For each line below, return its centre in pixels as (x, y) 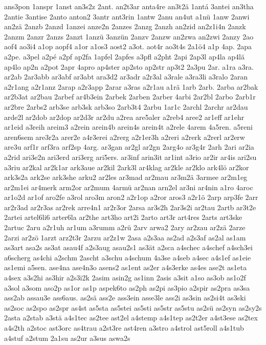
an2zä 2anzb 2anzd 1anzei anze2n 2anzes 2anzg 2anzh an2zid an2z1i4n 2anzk (125, 26)
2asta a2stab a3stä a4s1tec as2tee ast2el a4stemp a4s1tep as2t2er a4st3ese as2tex (131, 318)
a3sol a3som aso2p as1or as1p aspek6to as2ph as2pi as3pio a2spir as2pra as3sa (127, 287)
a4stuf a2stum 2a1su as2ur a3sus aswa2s (67, 338)
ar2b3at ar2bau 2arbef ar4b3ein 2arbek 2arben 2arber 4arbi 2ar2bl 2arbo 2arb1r (130, 97)
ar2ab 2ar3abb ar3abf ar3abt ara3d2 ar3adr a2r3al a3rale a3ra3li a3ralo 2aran (126, 77)
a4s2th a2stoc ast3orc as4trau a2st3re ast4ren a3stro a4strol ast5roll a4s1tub (124, 328)
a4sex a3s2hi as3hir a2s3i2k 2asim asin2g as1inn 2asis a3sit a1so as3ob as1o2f (125, 278)
